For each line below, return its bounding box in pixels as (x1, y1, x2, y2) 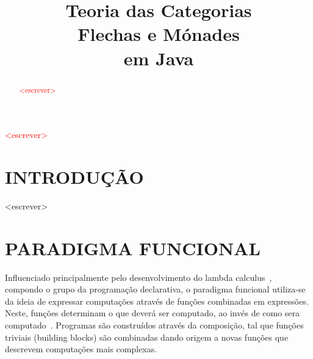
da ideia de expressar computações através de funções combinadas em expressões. (5, 294, 309, 307)
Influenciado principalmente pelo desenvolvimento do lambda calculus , (5, 270, 272, 283)
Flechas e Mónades (77, 21, 240, 46)
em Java (123, 45, 194, 70)
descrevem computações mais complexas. (5, 343, 157, 355)
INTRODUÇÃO (5, 164, 144, 189)
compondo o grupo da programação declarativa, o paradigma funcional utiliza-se (5, 283, 306, 296)
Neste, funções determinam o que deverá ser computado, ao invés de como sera (5, 306, 300, 319)
